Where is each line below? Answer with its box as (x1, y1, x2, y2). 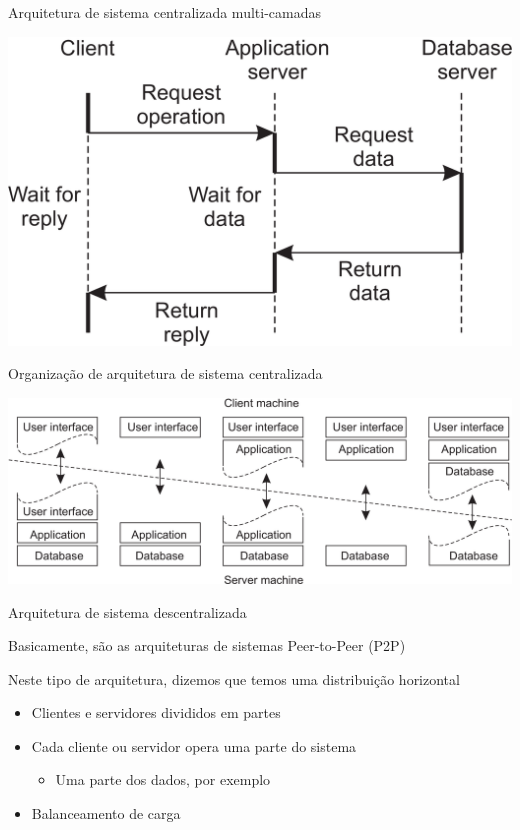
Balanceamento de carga (31, 803, 181, 824)
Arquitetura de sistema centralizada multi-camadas (8, 2, 321, 22)
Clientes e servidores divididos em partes (31, 702, 281, 723)
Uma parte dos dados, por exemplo (55, 769, 271, 790)
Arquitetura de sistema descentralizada (8, 601, 247, 622)
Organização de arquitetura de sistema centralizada (8, 363, 323, 384)
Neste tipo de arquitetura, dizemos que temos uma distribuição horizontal (8, 668, 460, 689)
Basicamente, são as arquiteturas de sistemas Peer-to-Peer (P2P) (8, 635, 406, 656)
